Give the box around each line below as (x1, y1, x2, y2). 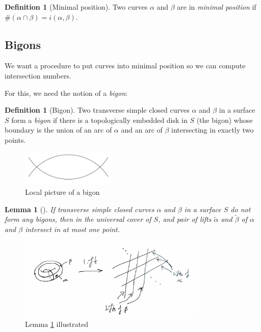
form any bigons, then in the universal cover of (5, 214, 151, 224)
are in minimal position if (177, 2, 256, 12)
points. (5, 134, 26, 145)
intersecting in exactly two (171, 124, 254, 135)
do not (230, 203, 251, 214)
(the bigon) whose (196, 114, 253, 125)
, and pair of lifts (158, 214, 212, 224)
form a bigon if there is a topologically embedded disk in (11, 114, 188, 125)
